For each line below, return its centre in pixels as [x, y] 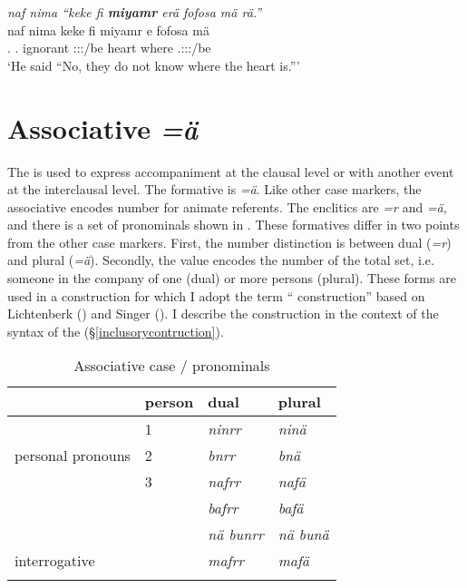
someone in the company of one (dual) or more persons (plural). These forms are [232, 278]
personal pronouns [73, 456]
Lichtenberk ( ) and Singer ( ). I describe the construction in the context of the [223, 314]
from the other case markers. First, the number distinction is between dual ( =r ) [229, 242]
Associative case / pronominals [172, 366]
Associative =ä [103, 128]
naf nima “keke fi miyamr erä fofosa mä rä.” [135, 12]
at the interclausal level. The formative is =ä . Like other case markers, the [214, 189]
